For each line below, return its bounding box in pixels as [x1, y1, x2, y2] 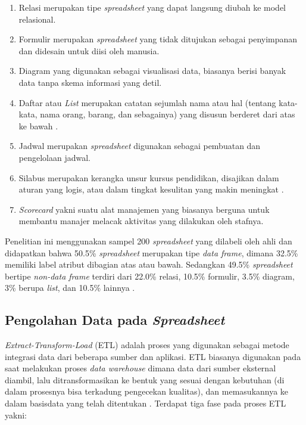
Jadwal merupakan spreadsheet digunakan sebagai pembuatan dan [18, 139, 261, 152]
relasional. [18, 13, 56, 25]
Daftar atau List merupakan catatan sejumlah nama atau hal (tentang [18, 96, 276, 108]
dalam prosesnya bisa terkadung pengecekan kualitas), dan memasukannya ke [5, 385, 289, 398]
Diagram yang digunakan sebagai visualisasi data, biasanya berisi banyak [18, 64, 286, 77]
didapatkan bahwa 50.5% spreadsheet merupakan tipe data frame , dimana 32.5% [5, 246, 298, 259]
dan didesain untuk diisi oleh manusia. [18, 44, 160, 57]
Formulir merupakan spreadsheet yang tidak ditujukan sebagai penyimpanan [18, 33, 298, 45]
